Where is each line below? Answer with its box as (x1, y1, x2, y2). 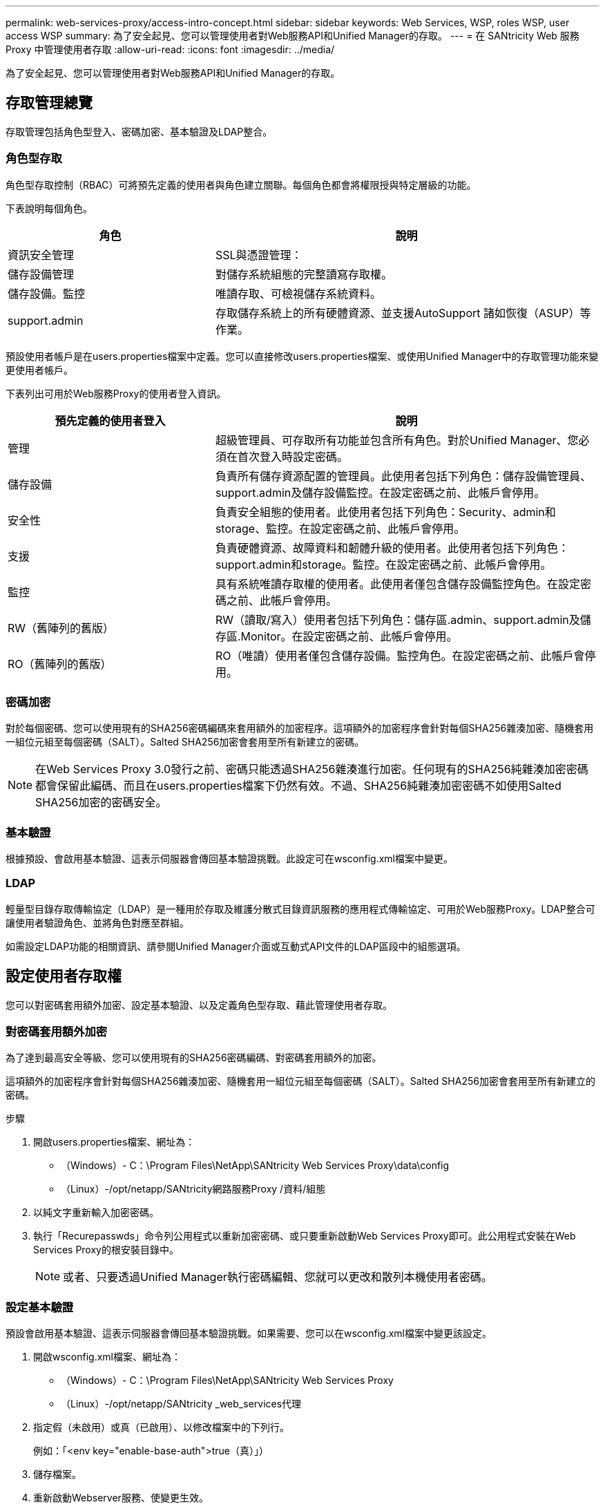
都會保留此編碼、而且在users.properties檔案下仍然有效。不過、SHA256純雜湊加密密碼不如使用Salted (35, 779, 561, 793)
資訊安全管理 (8, 247, 75, 262)
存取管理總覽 (6, 94, 93, 112)
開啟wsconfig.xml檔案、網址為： (33, 1351, 181, 1363)
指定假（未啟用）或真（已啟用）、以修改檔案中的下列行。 (33, 1421, 289, 1434)
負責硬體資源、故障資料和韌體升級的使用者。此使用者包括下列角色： (215, 540, 569, 555)
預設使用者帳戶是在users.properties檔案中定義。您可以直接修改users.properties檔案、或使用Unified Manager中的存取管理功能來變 (6, 350, 599, 362)
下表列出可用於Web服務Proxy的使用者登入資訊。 (6, 387, 227, 399)
